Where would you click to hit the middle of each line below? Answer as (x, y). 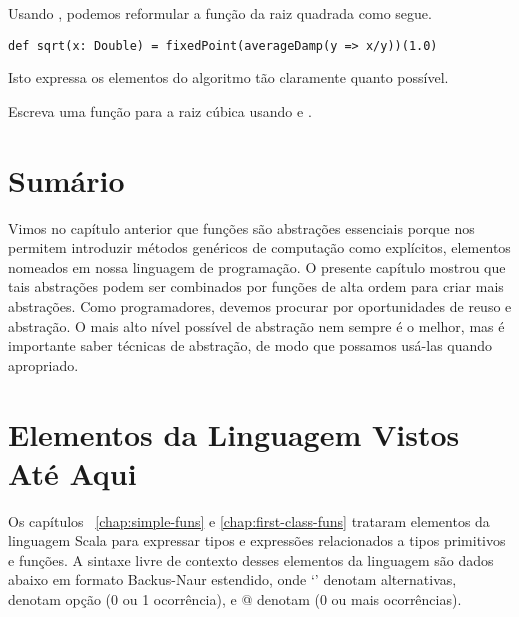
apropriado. (43, 364)
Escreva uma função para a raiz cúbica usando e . (160, 110)
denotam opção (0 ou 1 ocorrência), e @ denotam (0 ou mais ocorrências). (235, 599)
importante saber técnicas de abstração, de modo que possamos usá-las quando (250, 345)
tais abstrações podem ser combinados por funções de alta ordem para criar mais (256, 286)
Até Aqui (72, 472)
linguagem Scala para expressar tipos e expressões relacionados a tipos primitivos (257, 540)
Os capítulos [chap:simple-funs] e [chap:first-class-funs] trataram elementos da (249, 520)
